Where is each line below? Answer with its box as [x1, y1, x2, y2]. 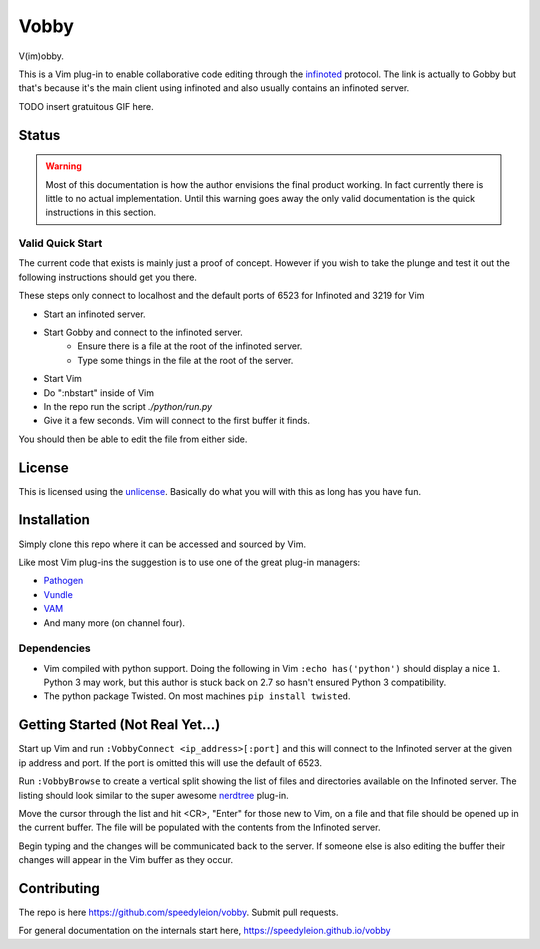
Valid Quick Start [18, 236, 103, 250]
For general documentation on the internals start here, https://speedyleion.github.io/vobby [18, 925, 391, 937]
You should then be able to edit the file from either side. [18, 433, 248, 445]
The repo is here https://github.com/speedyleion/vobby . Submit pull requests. [18, 906, 339, 918]
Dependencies [18, 641, 92, 655]
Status [18, 126, 61, 144]
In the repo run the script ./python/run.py [43, 400, 213, 412]
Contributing [18, 880, 100, 897]
